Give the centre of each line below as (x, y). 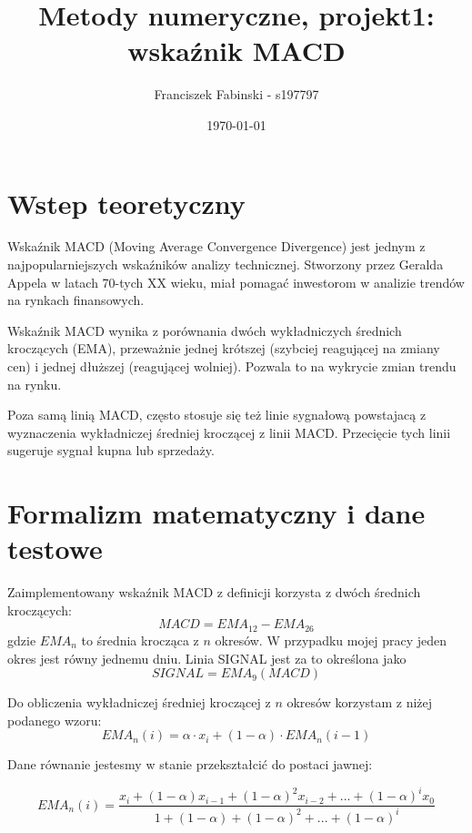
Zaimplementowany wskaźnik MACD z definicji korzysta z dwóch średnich (214, 592)
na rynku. (35, 384)
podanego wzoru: (55, 720)
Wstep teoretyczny (126, 203)
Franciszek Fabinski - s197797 (236, 94)
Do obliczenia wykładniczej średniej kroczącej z (139, 702)
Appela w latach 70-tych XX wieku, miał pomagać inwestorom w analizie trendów (236, 282)
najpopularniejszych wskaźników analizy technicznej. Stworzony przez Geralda (226, 264)
